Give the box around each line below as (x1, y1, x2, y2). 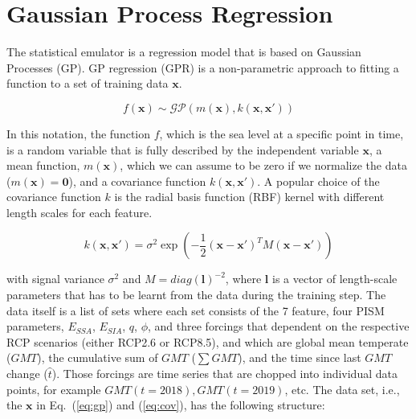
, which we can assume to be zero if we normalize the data (120, 157, 407, 174)
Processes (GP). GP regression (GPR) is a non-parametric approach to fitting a (6, 59, 399, 76)
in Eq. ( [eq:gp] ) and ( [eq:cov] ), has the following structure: (36, 396, 325, 413)
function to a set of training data (6, 75, 169, 92)
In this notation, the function (6, 125, 151, 142)
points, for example (6, 380, 101, 397)
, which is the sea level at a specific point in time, (159, 125, 404, 142)
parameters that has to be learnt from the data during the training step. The (6, 286, 386, 303)
